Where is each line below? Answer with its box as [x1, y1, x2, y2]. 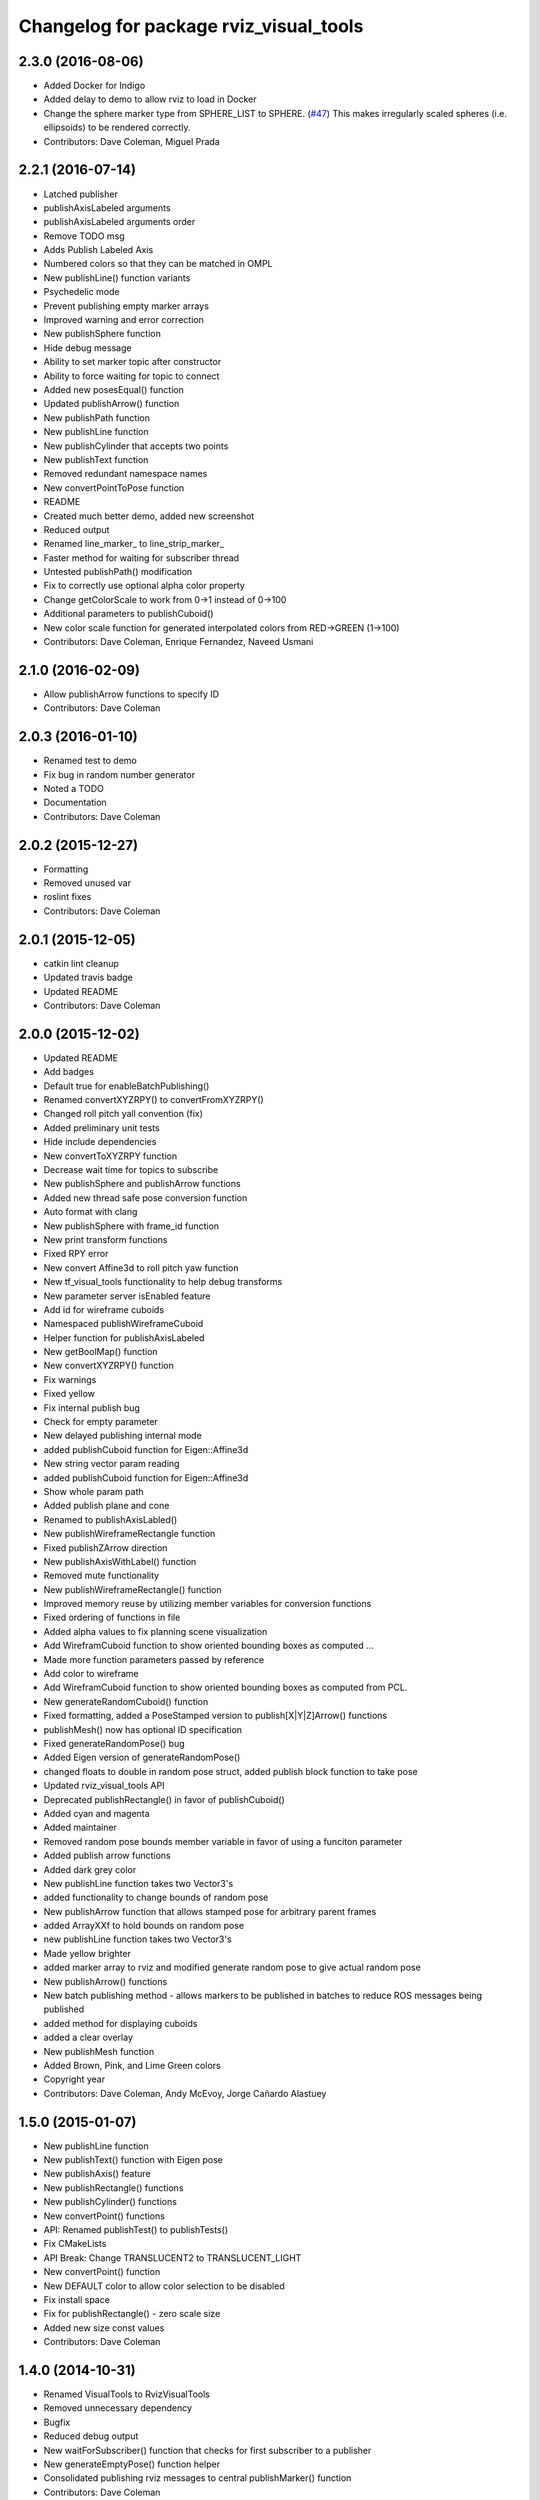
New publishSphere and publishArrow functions [43, 1178, 241, 1190]
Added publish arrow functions [43, 1850, 171, 1862]
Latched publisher [43, 188, 119, 200]
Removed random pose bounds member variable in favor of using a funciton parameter [43, 1835, 403, 1847]
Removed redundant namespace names [43, 468, 208, 480]
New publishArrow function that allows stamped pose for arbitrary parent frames [43, 1905, 377, 1917]
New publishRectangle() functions [43, 2181, 184, 2194]
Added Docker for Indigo [43, 80, 146, 92]
